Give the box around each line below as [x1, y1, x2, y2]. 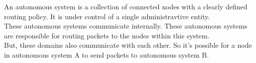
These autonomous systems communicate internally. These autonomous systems [4, 21, 248, 31]
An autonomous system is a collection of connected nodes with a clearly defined [4, 1, 248, 11]
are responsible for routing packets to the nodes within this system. [4, 30, 210, 40]
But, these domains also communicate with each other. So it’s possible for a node [4, 40, 252, 50]
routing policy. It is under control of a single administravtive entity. [4, 11, 210, 21]
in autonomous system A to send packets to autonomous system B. [4, 49, 209, 60]
